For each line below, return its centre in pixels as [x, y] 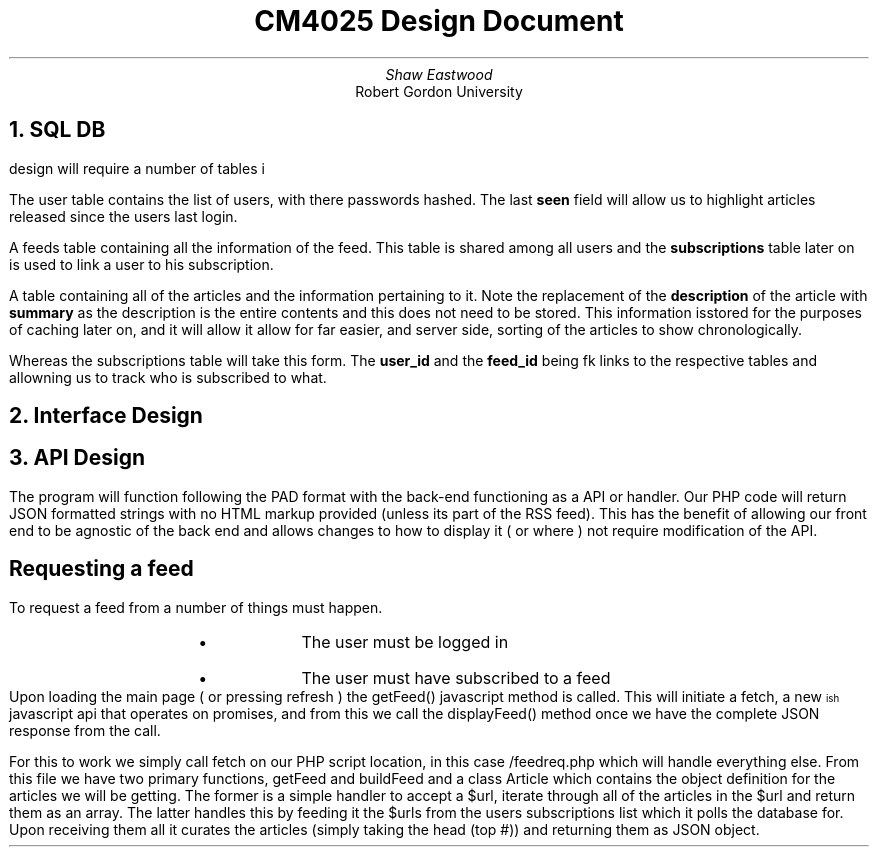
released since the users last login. [123, 216]
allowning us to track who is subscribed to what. [168, 377]
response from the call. [85, 730]
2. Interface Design [106, 416]
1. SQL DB [57, 130]
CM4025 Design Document [439, 21]
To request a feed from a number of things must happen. [196, 607]
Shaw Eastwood [439, 74]
